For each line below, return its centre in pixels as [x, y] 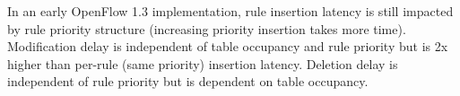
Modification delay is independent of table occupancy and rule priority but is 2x [228, 46]
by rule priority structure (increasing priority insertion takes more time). [207, 28]
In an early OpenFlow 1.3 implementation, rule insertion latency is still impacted [230, 11]
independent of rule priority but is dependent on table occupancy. [188, 81]
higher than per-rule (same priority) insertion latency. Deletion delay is [203, 63]
